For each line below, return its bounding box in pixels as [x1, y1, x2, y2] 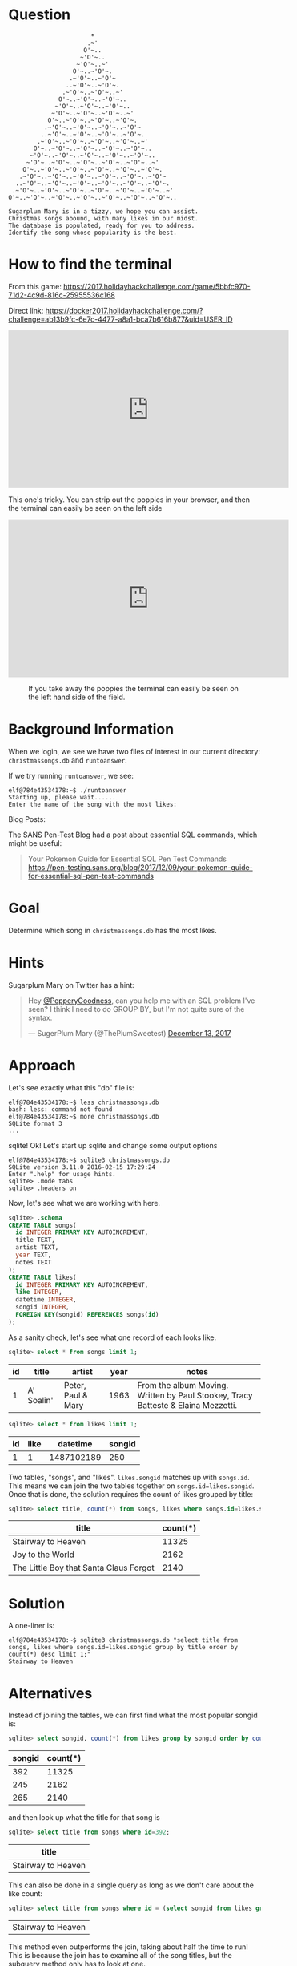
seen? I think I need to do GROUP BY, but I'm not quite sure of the [27, 1004, 245, 1013]
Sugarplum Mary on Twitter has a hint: [8, 980, 134, 989]
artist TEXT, [15, 1244, 59, 1252]
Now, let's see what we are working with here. [8, 1198, 161, 1208]
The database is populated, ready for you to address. [8, 221, 195, 229]
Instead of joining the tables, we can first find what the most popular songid [8, 1710, 258, 1721]
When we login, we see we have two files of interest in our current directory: [8, 746, 260, 756]
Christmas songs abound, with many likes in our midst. [8, 214, 199, 222]
